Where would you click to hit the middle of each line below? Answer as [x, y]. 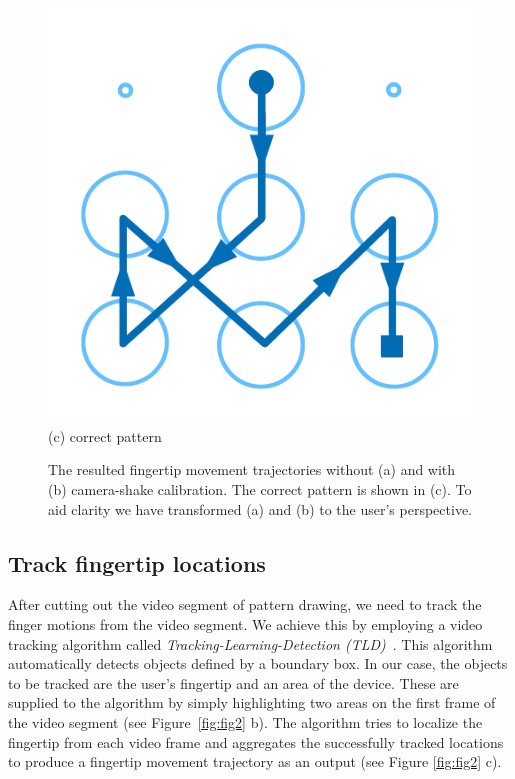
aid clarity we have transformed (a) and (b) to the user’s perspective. [260, 508]
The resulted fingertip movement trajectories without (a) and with [252, 469]
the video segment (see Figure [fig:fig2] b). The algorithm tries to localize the [245, 721]
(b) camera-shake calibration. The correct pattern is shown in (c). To [260, 489]
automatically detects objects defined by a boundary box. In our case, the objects [258, 663]
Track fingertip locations [137, 562]
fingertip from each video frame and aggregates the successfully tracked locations [256, 741]
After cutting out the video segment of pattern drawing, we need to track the [245, 604]
